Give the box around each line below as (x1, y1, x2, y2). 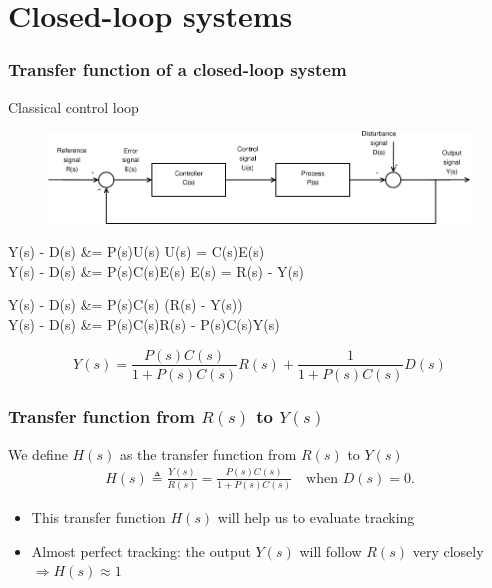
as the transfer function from (119, 443, 297, 464)
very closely (412, 540, 484, 561)
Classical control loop (8, 96, 139, 117)
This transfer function (31, 507, 166, 528)
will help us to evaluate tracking (217, 507, 415, 528)
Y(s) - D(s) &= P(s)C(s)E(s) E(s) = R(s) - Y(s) (8, 260, 304, 281)
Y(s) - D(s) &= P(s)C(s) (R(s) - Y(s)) (8, 294, 243, 315)
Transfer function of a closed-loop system (8, 57, 347, 82)
